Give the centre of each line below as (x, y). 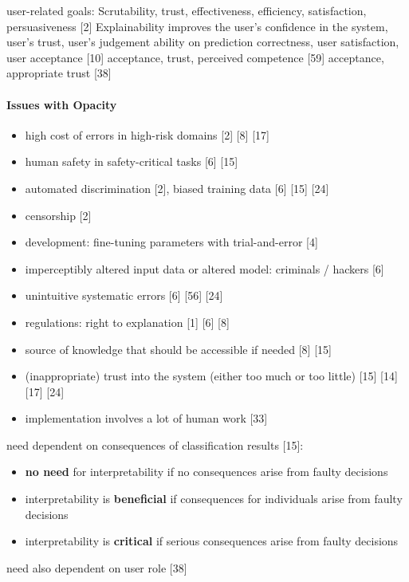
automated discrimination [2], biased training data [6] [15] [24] (177, 188)
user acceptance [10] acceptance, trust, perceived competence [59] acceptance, (195, 57)
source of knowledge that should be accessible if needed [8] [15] (178, 349)
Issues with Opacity (62, 104)
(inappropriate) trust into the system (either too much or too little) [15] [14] (211, 376)
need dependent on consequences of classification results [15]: (155, 444)
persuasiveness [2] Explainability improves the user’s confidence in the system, (197, 26)
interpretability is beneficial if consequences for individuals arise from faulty (214, 499)
